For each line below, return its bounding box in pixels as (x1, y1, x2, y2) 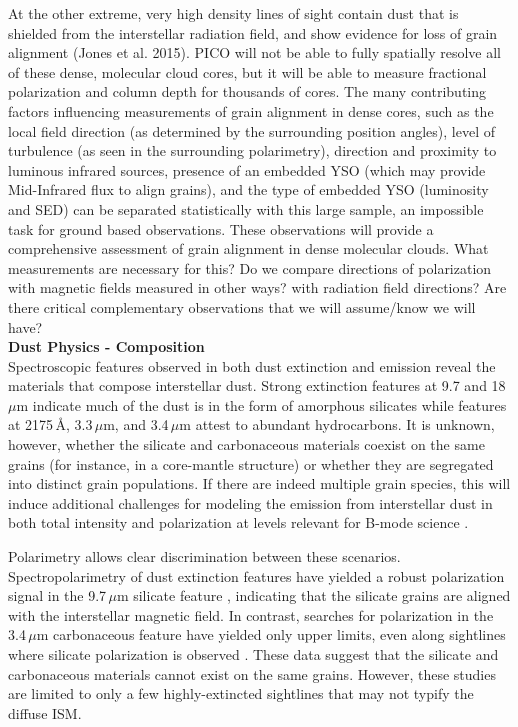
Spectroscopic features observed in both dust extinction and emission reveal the (8, 355, 496, 376)
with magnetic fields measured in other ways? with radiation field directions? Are (8, 277, 507, 298)
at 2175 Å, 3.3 (8, 414, 93, 435)
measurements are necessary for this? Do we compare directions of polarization (8, 257, 492, 278)
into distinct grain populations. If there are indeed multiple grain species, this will (8, 473, 511, 494)
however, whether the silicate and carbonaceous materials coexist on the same (8, 434, 485, 455)
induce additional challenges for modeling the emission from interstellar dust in (8, 492, 493, 513)
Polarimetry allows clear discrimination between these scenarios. (8, 546, 401, 567)
